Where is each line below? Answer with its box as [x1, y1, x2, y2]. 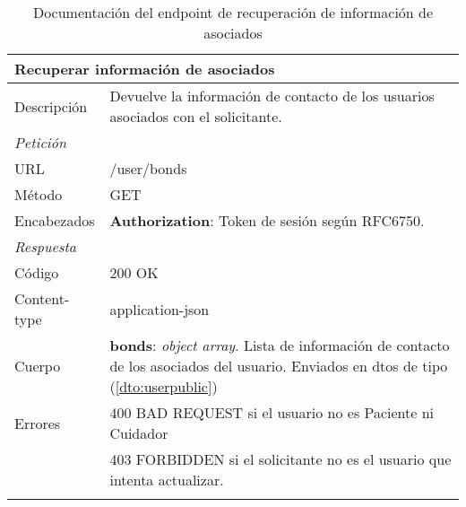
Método [14, 184, 63, 205]
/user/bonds [109, 158, 187, 179]
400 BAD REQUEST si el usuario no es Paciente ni [109, 402, 435, 423]
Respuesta [14, 236, 76, 257]
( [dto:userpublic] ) [109, 376, 218, 397]
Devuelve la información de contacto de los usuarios [109, 85, 435, 106]
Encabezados [14, 210, 95, 231]
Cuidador [109, 423, 168, 443]
